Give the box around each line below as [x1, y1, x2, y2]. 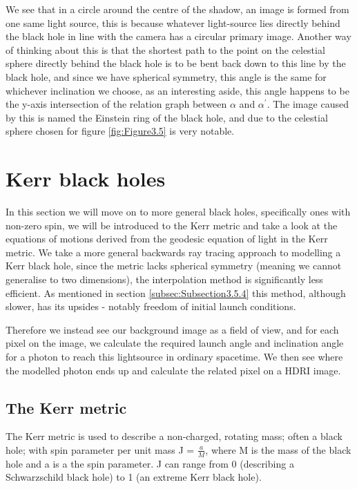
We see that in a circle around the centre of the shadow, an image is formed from [6, 2, 349, 16]
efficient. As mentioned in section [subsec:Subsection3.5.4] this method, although [6, 285, 346, 300]
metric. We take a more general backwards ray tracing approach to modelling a [6, 245, 341, 259]
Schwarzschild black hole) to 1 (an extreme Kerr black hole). [6, 470, 262, 484]
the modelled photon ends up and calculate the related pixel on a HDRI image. [6, 363, 341, 377]
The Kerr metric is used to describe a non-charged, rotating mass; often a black [6, 429, 342, 443]
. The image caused [267, 97, 349, 111]
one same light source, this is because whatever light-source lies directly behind [6, 15, 340, 30]
